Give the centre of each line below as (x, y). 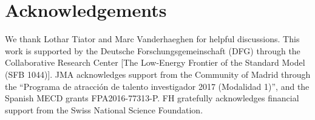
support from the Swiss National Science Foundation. (104, 109)
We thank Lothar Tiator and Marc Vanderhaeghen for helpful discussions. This (152, 39)
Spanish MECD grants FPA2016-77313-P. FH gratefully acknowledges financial (152, 98)
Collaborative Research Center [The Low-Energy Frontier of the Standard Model (155, 62)
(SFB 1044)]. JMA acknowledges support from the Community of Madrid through (158, 74)
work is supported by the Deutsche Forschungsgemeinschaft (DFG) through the (153, 50)
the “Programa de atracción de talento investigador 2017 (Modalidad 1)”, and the (157, 86)
